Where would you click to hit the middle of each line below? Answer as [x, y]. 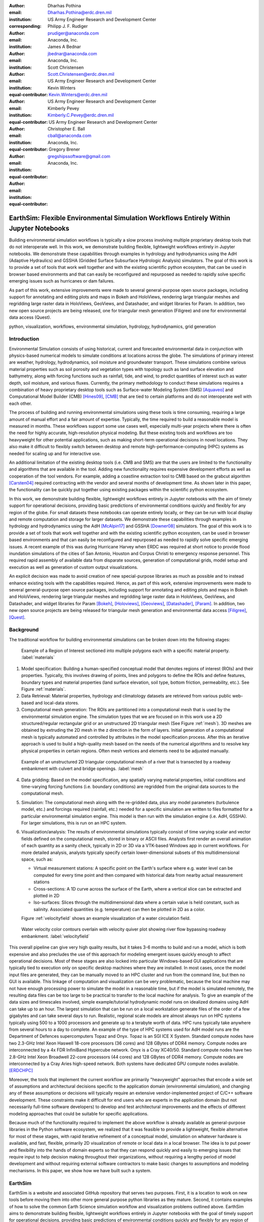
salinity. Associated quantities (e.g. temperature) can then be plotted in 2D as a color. [119, 909]
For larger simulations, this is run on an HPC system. [74, 823]
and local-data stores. [57, 703]
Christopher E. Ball [66, 129]
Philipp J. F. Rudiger [68, 26]
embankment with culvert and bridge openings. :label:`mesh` [83, 769]
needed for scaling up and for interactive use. [55, 453]
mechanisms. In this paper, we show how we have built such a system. [80, 1170]
